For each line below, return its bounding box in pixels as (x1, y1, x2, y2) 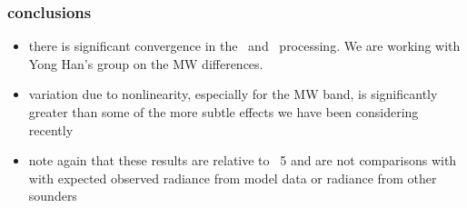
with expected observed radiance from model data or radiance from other (28, 168, 437, 187)
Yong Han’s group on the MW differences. (28, 54, 263, 73)
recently (28, 120, 74, 139)
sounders (28, 186, 77, 205)
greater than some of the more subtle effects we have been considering (28, 103, 419, 121)
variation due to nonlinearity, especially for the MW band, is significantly (28, 84, 438, 104)
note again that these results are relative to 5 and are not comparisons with (28, 151, 457, 170)
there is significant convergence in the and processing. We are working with (28, 36, 461, 55)
